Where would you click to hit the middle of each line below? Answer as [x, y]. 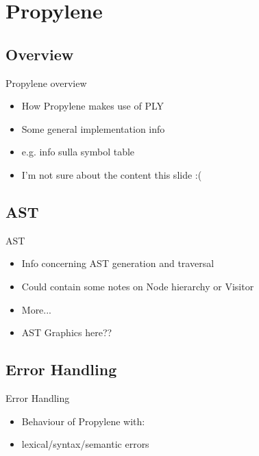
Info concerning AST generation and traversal [118, 263]
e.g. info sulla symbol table [78, 152]
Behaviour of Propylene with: [83, 421]
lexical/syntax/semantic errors [85, 444]
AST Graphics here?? [67, 332]
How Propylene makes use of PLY [93, 106]
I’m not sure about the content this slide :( [112, 174]
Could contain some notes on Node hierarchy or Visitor [138, 286]
